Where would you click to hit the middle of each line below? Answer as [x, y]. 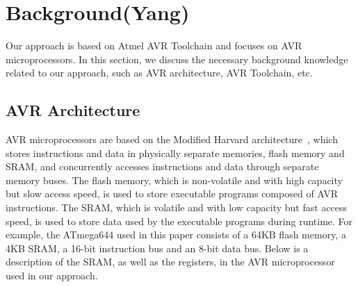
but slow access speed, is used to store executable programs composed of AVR [172, 194]
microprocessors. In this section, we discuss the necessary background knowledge [177, 59]
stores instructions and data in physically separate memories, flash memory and [175, 153]
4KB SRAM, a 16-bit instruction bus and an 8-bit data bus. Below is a [157, 248]
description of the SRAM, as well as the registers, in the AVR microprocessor [170, 262]
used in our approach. [52, 276]
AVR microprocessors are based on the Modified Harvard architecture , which [172, 139]
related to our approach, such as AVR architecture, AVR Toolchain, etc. [159, 73]
